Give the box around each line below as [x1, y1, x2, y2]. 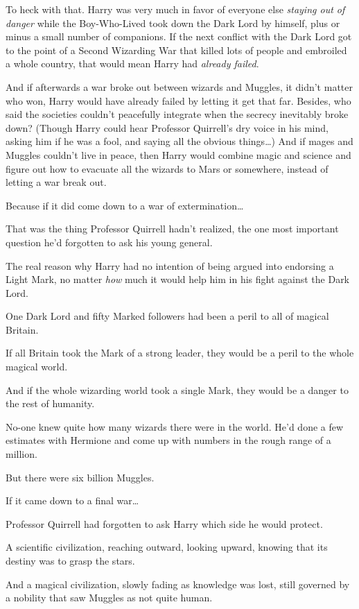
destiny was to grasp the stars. [6, 554, 135, 567]
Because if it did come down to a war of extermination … [6, 198, 244, 212]
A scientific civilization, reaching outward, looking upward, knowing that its [6, 540, 328, 554]
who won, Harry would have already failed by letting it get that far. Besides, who [6, 93, 351, 108]
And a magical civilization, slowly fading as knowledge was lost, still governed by [6, 576, 350, 591]
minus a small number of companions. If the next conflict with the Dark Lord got [6, 29, 352, 44]
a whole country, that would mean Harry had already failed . [6, 56, 259, 71]
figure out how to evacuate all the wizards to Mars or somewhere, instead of [6, 161, 329, 175]
